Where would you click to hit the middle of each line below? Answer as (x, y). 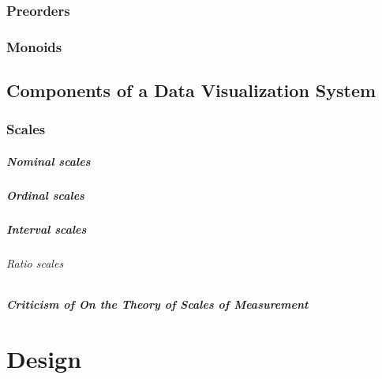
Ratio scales (35, 263)
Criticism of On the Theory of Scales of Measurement (157, 304)
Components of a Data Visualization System (191, 90)
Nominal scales (49, 161)
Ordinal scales (45, 195)
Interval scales (47, 229)
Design (44, 358)
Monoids (34, 46)
